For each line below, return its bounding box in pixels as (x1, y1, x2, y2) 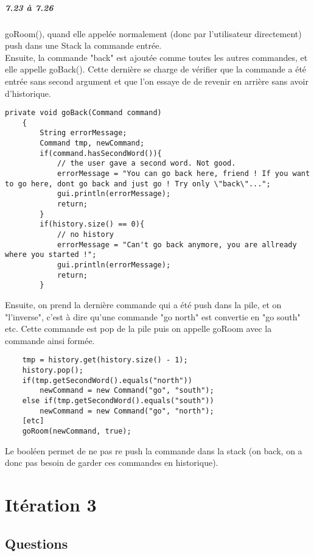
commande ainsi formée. (5, 334, 95, 347)
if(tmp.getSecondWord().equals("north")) (22, 376, 192, 385)
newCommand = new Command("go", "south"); (40, 386, 214, 395)
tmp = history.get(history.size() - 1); (22, 356, 188, 365)
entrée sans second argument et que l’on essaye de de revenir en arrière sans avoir (5, 74, 309, 87)
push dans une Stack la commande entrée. (5, 39, 162, 52)
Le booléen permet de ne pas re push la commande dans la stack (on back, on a (5, 444, 302, 457)
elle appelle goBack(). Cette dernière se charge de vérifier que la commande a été (5, 63, 307, 76)
